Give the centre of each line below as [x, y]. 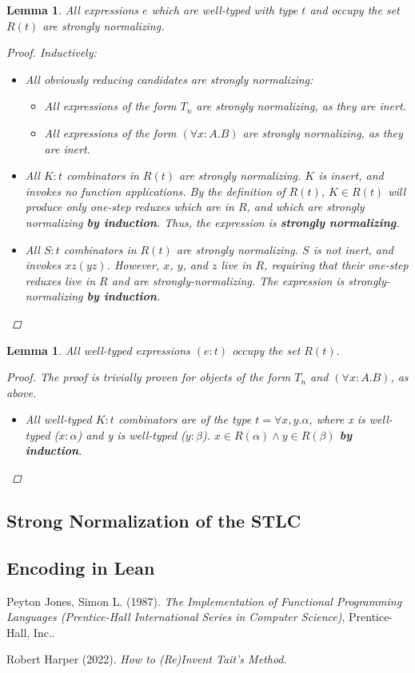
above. [22, 392]
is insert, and [351, 175]
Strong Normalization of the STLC [154, 521]
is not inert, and [353, 249]
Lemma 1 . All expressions [73, 10]
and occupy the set [355, 10]
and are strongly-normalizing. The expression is [228, 280]
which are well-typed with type [225, 10]
